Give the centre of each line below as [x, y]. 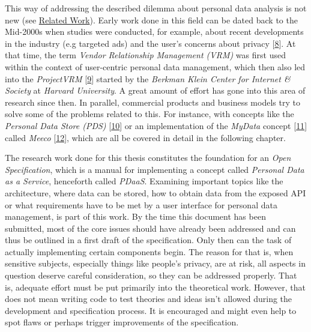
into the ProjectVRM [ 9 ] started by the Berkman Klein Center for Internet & [148, 78]
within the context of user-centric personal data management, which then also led [155, 66]
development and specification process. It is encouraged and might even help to [151, 310]
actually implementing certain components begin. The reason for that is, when [149, 251]
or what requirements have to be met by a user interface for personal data [141, 204]
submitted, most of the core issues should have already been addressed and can [150, 228]
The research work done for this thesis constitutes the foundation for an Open [148, 158]
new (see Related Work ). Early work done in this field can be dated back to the [151, 20]
